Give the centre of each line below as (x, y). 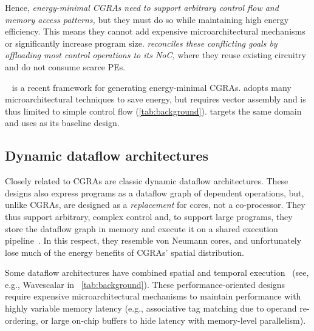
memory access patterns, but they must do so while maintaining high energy (147, 19)
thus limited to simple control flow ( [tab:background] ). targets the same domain (153, 111)
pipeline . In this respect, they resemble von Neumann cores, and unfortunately (153, 240)
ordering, (22, 320)
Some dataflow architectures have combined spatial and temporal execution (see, (157, 272)
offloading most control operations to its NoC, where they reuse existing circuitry (155, 55)
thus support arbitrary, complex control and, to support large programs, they (149, 216)
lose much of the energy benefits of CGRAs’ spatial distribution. (125, 252)
